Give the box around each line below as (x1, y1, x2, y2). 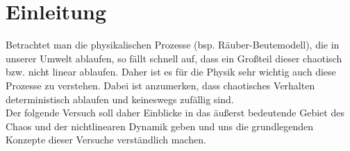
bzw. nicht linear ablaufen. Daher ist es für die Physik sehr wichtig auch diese (6, 64, 336, 79)
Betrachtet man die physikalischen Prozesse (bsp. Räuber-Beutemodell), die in (6, 37, 340, 52)
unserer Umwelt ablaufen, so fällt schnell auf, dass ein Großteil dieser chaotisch (6, 51, 342, 65)
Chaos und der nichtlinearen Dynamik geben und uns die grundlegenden (6, 118, 314, 133)
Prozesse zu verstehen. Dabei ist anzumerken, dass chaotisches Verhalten (6, 78, 315, 92)
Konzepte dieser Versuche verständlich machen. (6, 132, 206, 147)
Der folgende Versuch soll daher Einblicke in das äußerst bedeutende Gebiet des (6, 105, 344, 120)
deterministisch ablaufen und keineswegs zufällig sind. (6, 91, 234, 106)
